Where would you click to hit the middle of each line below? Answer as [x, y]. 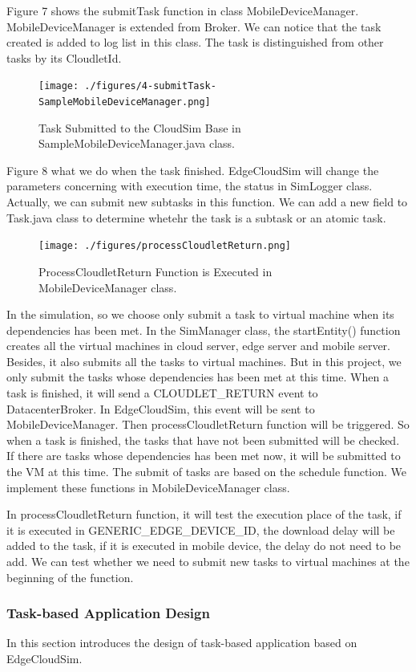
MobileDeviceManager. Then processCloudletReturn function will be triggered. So [208, 424]
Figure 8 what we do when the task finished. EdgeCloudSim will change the [193, 170]
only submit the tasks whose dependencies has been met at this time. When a [198, 377]
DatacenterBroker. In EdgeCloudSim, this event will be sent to [161, 408]
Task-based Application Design [108, 613]
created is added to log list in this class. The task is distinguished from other [195, 42]
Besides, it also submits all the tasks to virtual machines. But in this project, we [204, 361]
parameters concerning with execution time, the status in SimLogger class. [190, 186]
